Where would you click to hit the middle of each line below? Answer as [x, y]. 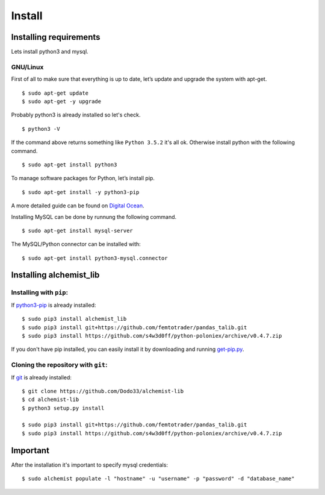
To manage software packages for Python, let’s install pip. [83, 178]
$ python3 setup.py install [63, 408]
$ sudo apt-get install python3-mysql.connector [95, 258]
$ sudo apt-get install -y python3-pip [81, 192]
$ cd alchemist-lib [51, 400]
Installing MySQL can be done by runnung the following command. [94, 216]
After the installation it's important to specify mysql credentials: [90, 465]
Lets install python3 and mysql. [50, 52]
